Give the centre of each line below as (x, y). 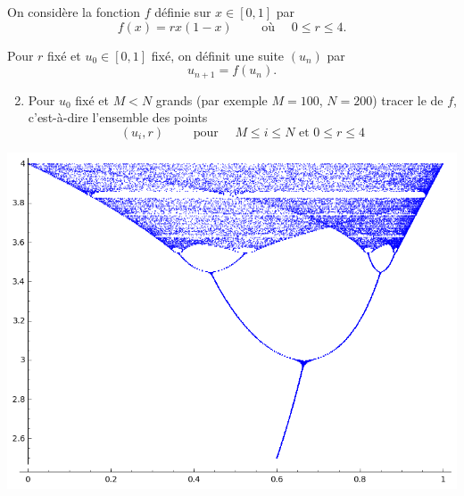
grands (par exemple (211, 99)
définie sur (183, 12)
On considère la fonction (74, 12)
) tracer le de (408, 99)
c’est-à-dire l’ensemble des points (118, 117)
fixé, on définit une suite (218, 55)
